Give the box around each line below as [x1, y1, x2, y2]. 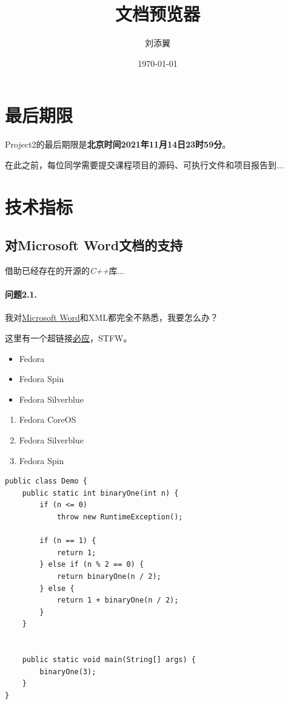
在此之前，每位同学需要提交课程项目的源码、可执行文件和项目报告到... [5, 158, 284, 171]
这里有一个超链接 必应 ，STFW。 [5, 332, 132, 344]
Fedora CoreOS [19, 413, 76, 426]
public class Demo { [5, 477, 88, 486]
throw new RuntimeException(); [56, 512, 183, 521]
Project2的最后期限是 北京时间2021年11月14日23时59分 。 [5, 138, 231, 151]
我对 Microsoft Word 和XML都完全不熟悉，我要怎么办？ [5, 311, 218, 324]
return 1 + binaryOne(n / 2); [56, 596, 179, 605]
